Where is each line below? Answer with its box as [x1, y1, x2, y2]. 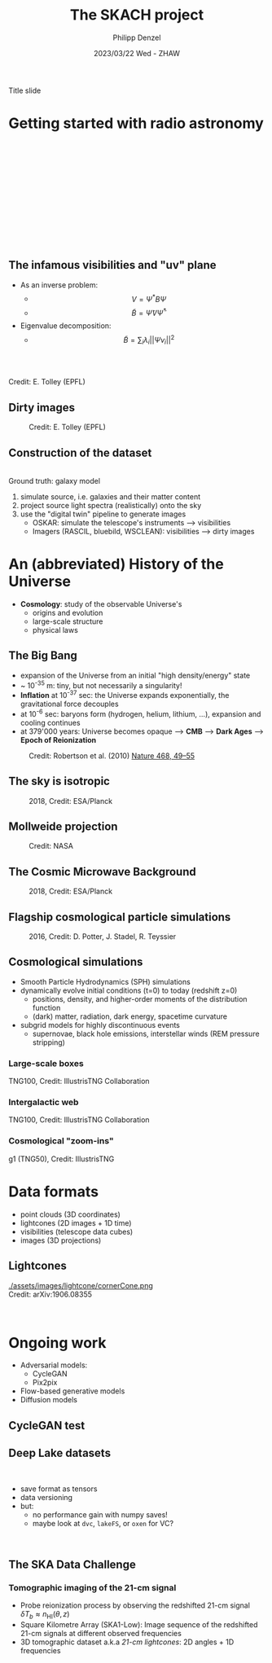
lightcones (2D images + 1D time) [20, 1218, 132, 1227]
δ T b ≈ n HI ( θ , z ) [20, 1609, 70, 1621]
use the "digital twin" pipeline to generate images [20, 509, 186, 519]
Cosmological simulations [8, 955, 143, 969]
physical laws [32, 625, 79, 635]
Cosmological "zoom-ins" [8, 1135, 114, 1147]
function [32, 1003, 61, 1012]
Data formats [8, 1183, 99, 1200]
